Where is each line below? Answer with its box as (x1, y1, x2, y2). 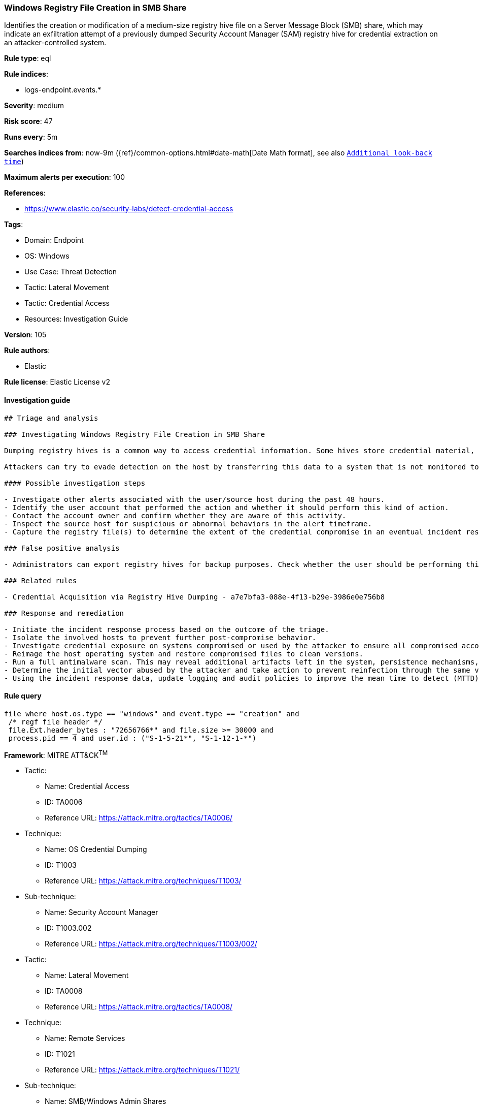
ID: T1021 (45, 1050, 75, 1059)
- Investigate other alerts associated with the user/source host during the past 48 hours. (4, 495, 385, 503)
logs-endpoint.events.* (24, 85, 101, 94)
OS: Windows (24, 251, 70, 261)
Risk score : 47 (4, 117, 53, 126)
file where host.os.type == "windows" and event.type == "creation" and (4, 709, 299, 718)
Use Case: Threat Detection (24, 267, 117, 276)
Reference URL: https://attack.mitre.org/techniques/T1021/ (45, 1065, 240, 1074)
